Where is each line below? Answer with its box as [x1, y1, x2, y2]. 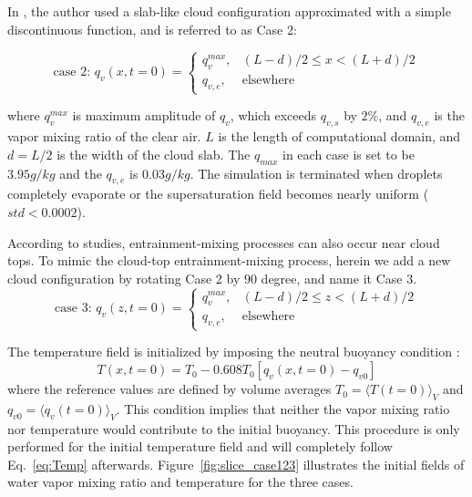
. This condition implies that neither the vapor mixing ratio [116, 399, 450, 418]
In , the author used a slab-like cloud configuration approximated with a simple [7, 2, 451, 20]
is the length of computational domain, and [218, 127, 461, 146]
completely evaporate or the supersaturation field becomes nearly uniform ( [7, 184, 429, 203]
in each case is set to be [282, 144, 415, 163]
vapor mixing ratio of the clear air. [7, 127, 201, 146]
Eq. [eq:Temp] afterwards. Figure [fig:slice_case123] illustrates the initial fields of [7, 454, 465, 473]
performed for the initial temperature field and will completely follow [7, 437, 393, 456]
